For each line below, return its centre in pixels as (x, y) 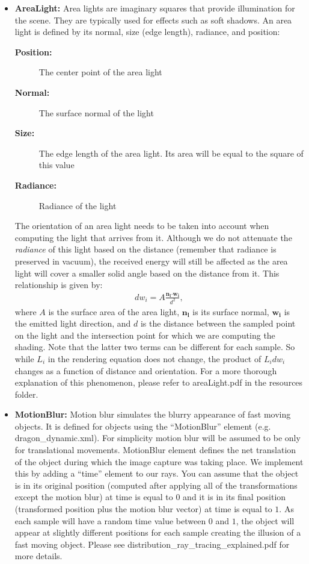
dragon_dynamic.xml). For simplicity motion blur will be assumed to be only (158, 438)
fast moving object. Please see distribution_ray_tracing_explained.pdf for (152, 544)
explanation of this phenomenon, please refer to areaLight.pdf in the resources (159, 382)
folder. (26, 394)
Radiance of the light (78, 205)
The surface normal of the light (96, 112)
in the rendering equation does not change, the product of (154, 358)
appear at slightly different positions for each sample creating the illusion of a (158, 532)
